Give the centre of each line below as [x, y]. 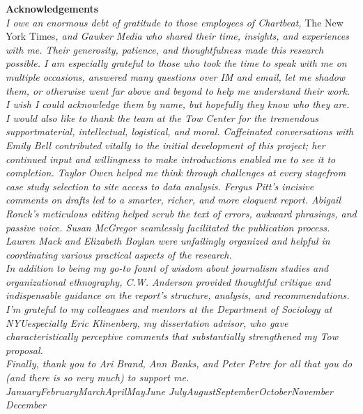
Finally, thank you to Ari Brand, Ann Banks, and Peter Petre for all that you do [179, 363]
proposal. [24, 350]
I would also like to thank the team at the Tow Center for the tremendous [162, 117]
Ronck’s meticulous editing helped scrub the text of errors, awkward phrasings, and [181, 213]
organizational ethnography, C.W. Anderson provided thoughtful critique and [168, 281]
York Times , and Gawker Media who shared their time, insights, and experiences [177, 36]
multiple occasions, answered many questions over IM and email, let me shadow [176, 76]
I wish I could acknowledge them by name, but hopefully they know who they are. [178, 104]
